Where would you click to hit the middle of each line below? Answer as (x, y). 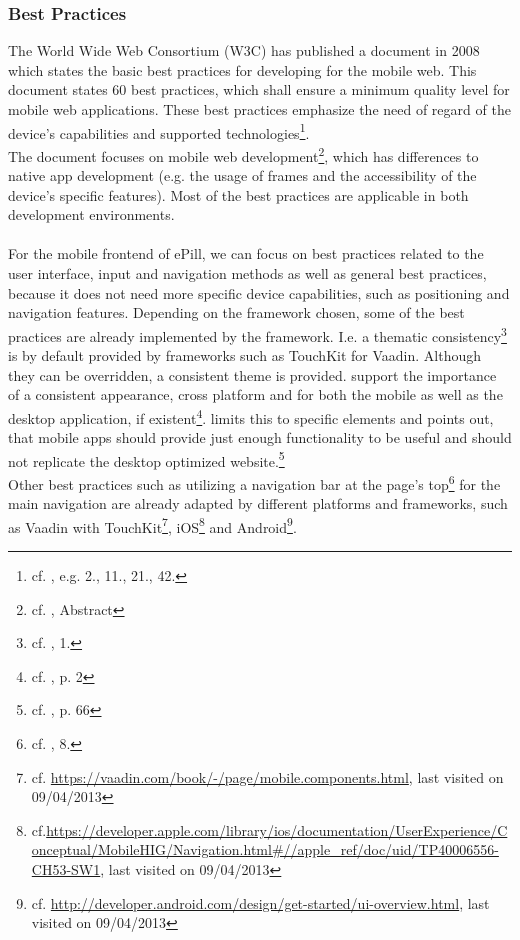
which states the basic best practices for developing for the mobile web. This (242, 69)
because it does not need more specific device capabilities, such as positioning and (259, 292)
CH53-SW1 (66, 869)
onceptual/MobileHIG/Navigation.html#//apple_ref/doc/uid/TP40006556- (265, 849)
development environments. (91, 214)
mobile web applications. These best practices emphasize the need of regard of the (259, 109)
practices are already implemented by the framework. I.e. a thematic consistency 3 (257, 334)
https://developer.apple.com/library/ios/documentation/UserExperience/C (277, 829)
